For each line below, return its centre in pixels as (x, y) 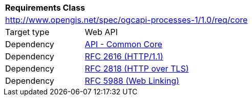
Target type (27, 32)
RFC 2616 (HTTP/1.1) (124, 56)
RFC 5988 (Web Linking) (132, 81)
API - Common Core (123, 44)
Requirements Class (45, 8)
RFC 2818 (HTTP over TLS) (137, 69)
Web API (101, 32)
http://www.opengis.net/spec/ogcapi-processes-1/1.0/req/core (127, 20)
